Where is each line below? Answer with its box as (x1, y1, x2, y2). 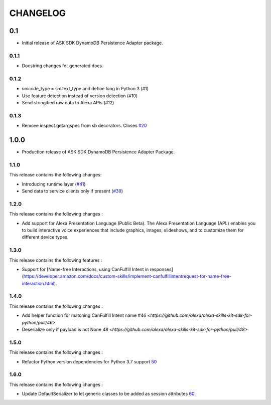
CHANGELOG (9, 8, 66, 19)
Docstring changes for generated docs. (22, 63, 103, 69)
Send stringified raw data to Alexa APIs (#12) (22, 100, 114, 106)
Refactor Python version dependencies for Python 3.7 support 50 (22, 358, 157, 364)
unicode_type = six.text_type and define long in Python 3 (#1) (22, 86, 149, 92)
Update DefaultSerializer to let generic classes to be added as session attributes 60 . (22, 391, 196, 397)
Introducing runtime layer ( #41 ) (22, 181, 86, 187)
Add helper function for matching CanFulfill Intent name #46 (22, 312, 147, 318)
